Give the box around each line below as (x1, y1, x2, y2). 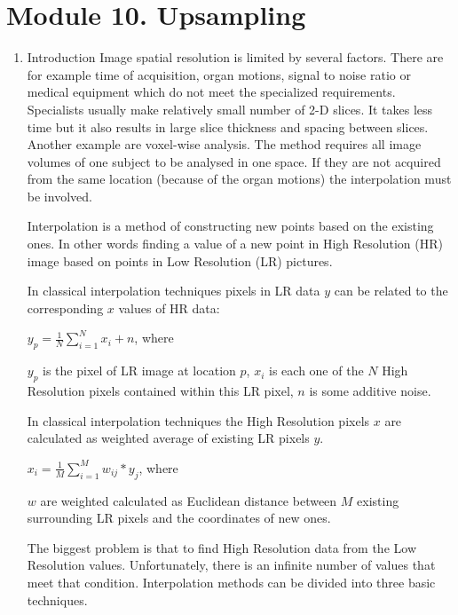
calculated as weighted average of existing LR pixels (27, 429, 310, 447)
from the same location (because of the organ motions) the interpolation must (27, 170, 452, 188)
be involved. (27, 186, 92, 205)
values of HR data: (118, 298, 220, 317)
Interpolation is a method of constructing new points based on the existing (27, 217, 434, 235)
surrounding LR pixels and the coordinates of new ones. (27, 509, 331, 527)
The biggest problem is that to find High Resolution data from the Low (27, 538, 416, 556)
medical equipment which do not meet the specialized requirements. (27, 83, 396, 101)
